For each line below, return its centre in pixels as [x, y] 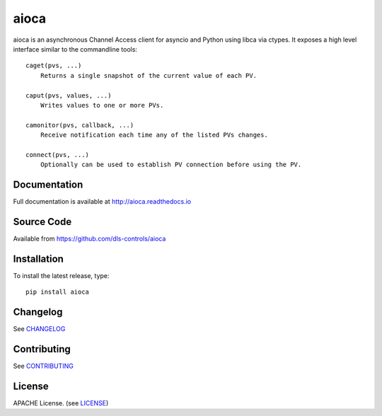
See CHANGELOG [39, 329]
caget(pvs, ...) [54, 66]
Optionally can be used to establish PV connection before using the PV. [171, 165]
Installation [38, 259]
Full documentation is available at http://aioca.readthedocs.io [102, 202]
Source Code [42, 222]
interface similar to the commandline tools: [75, 49]
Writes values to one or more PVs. [102, 105]
